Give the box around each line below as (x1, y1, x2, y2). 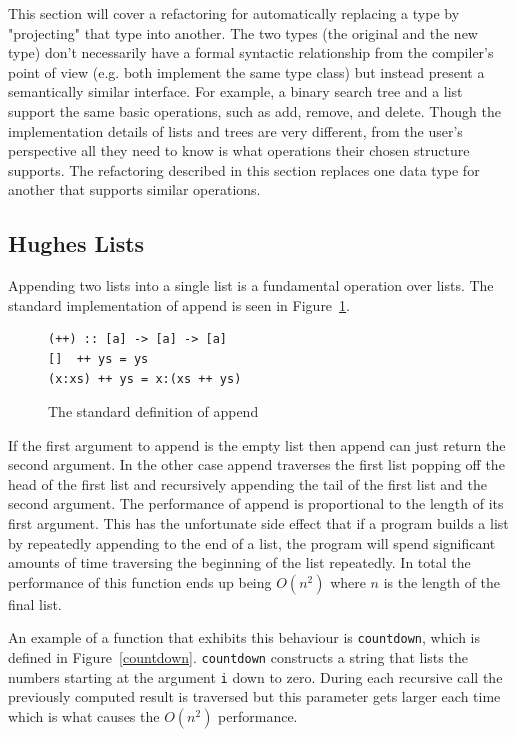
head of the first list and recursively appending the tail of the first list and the (8, 473, 487, 494)
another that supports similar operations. (8, 179, 261, 200)
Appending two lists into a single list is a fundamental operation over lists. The (8, 275, 494, 296)
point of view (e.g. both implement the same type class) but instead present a (8, 61, 485, 82)
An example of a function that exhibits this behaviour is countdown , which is (8, 627, 480, 648)
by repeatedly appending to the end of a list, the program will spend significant (8, 532, 496, 553)
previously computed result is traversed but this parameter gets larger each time (8, 686, 501, 707)
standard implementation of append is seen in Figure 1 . (8, 294, 350, 315)
